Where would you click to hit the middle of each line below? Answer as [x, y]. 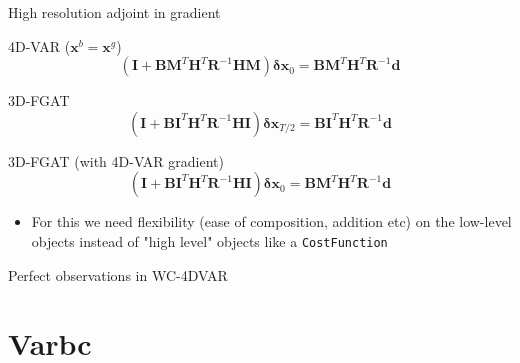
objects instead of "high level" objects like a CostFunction [209, 240]
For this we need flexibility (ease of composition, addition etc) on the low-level [271, 221]
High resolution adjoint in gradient [114, 12]
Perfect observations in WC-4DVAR [118, 274]
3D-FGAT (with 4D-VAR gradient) [116, 160]
